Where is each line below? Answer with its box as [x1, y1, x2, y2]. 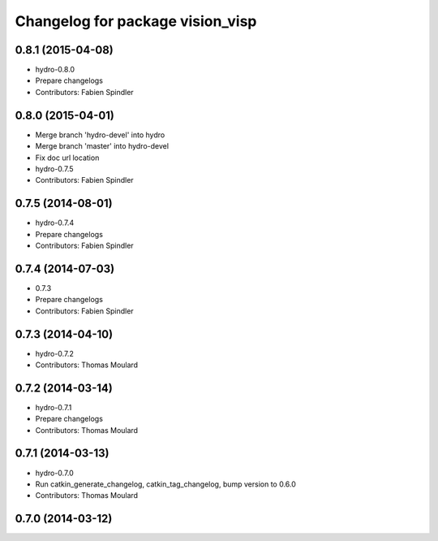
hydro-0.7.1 [35, 402, 72, 412]
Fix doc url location [35, 153, 100, 162]
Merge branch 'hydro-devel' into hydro [35, 130, 165, 140]
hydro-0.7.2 [35, 348, 75, 358]
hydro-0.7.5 [35, 163, 74, 174]
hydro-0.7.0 [35, 468, 75, 478]
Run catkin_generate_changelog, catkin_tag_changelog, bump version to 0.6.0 [35, 479, 296, 489]
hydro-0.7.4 [35, 218, 75, 227]
